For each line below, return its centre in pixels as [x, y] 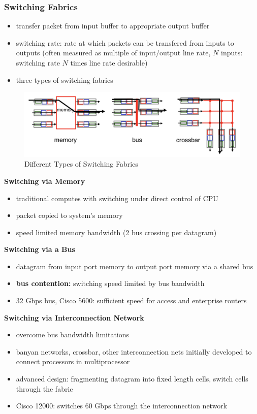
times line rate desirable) [109, 62]
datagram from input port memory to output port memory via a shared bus [135, 266]
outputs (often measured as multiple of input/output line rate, [113, 53]
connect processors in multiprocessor [73, 361]
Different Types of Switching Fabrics [81, 164]
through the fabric [44, 388]
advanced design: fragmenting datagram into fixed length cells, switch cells [132, 379]
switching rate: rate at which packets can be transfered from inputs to [125, 42]
